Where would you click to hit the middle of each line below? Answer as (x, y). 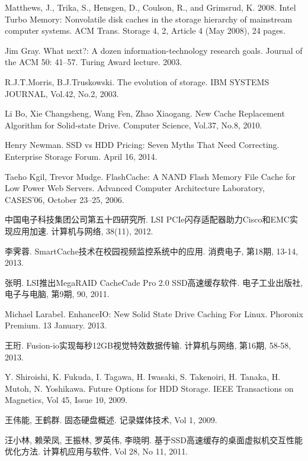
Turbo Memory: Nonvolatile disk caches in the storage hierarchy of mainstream (149, 19)
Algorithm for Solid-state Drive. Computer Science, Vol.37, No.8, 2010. (134, 125)
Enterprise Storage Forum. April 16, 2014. (81, 156)
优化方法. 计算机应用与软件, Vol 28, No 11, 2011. (97, 451)
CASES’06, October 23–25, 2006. (65, 199)
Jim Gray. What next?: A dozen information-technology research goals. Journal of (154, 50)
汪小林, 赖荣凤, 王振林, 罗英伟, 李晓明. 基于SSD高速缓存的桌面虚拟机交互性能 (154, 439)
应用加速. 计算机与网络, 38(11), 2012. (83, 230)
